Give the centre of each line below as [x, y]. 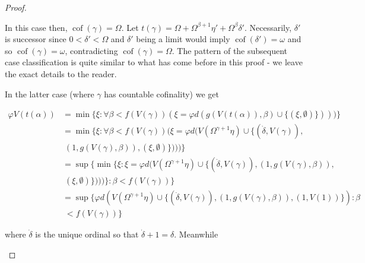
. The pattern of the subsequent [230, 50]
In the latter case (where [50, 94]
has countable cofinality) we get [161, 94]
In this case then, [36, 27]
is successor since [36, 39]
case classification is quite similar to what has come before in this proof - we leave [154, 62]
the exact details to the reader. [61, 73]
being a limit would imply [183, 39]
